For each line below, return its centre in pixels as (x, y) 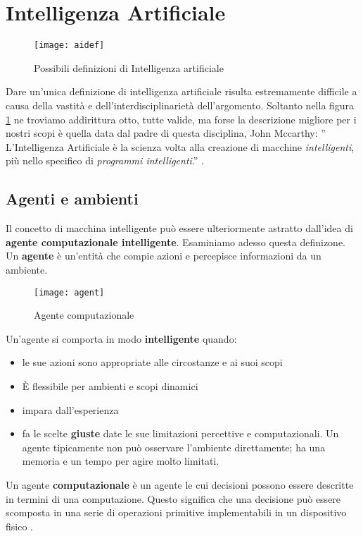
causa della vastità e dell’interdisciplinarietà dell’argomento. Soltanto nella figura (180, 105)
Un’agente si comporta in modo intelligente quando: (121, 338)
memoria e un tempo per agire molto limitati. (121, 461)
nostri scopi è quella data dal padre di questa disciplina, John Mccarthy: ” (166, 133)
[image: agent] (69, 292)
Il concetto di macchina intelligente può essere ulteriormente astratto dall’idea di (179, 228)
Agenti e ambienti (72, 199)
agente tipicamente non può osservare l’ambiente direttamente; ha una (174, 447)
